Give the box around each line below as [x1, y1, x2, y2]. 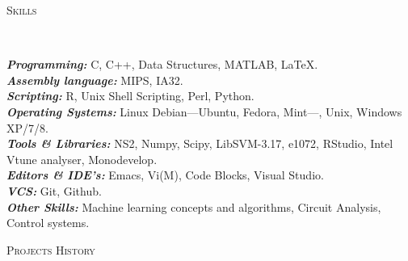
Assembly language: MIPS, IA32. [6, 71, 183, 88]
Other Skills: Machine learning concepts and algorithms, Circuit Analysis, [6, 198, 381, 215]
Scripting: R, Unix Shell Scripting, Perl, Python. [6, 87, 254, 104]
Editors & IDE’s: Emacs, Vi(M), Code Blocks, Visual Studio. [6, 166, 324, 183]
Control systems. [6, 214, 90, 231]
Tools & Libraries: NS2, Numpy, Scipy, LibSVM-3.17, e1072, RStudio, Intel [6, 135, 393, 152]
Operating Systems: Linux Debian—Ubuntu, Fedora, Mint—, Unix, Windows [6, 103, 402, 120]
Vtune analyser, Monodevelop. [6, 150, 158, 167]
